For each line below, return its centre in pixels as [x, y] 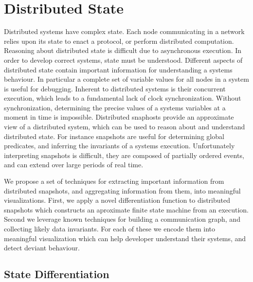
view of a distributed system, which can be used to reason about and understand [125, 127]
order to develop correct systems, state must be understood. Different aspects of [123, 60]
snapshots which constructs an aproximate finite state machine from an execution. [126, 209]
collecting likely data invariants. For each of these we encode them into [109, 229]
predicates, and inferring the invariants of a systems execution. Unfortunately [119, 146]
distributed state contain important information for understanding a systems [118, 69]
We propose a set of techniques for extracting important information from [114, 181]
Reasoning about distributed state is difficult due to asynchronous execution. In [123, 50]
